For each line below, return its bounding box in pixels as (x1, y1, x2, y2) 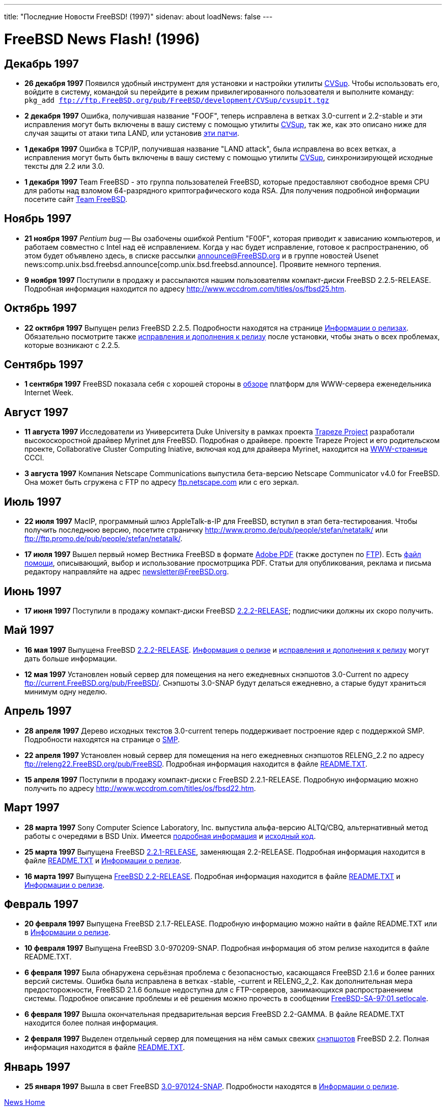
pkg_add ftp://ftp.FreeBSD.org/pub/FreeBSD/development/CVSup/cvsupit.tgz (24, 96, 329, 104)
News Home (4, 1098, 45, 1107)
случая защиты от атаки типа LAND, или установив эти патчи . (24, 128, 239, 137)
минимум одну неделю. (24, 687, 107, 696)
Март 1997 (4, 801, 60, 814)
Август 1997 (4, 405, 69, 419)
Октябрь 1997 (4, 302, 77, 315)
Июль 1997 (4, 495, 62, 508)
